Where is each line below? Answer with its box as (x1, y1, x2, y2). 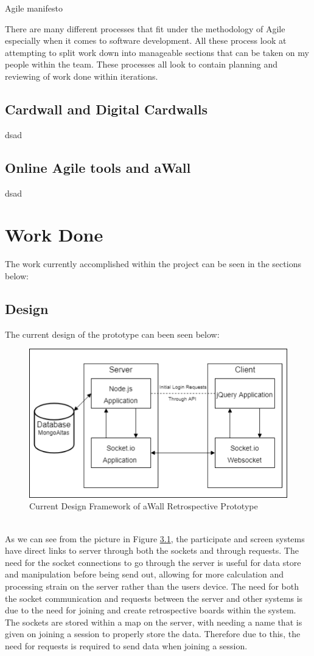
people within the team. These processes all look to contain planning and (5, 58, 277, 71)
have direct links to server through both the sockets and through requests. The (5, 544, 299, 557)
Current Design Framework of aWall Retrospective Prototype (29, 500, 258, 512)
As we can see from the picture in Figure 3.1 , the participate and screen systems (5, 532, 305, 545)
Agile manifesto (5, 2, 63, 14)
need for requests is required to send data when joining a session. (5, 640, 248, 652)
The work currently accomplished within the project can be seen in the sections (5, 257, 301, 270)
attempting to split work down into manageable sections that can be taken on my (5, 46, 309, 58)
